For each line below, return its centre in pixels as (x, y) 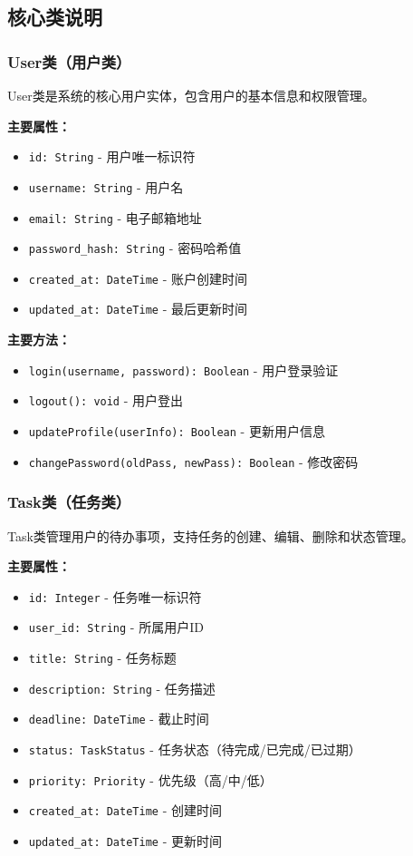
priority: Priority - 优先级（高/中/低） (150, 779)
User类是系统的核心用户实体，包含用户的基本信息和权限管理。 (191, 95)
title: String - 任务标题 (102, 658)
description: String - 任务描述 (122, 688)
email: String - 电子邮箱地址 (115, 217)
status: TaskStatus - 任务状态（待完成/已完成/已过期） (195, 749)
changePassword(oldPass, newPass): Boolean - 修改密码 (193, 461)
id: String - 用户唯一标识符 (112, 156)
